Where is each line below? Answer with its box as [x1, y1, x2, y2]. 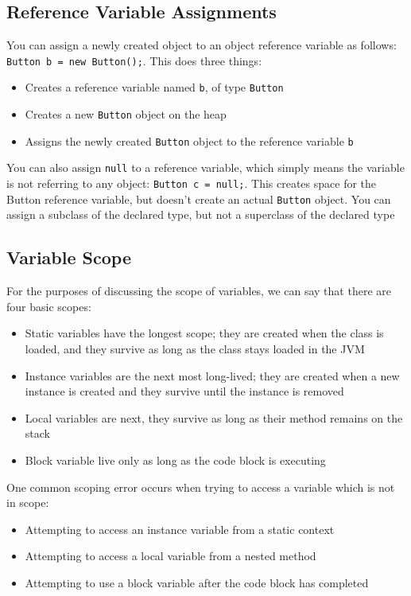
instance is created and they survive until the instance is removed [25, 383, 344, 399]
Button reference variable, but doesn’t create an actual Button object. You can [6, 190, 391, 207]
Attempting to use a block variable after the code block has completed [25, 574, 369, 590]
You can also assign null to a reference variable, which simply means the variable [6, 159, 405, 176]
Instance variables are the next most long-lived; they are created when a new [25, 367, 400, 384]
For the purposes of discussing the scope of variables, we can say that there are [6, 282, 391, 299]
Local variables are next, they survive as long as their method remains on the [25, 409, 403, 426]
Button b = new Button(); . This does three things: [6, 52, 262, 68]
